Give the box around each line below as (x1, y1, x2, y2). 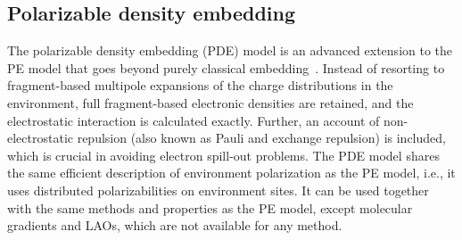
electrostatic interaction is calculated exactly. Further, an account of (7, 111, 380, 129)
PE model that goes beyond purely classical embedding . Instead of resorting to (7, 58, 445, 77)
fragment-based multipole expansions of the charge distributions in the (7, 76, 393, 95)
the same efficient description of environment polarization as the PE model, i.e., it (7, 163, 456, 182)
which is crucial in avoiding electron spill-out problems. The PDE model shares (7, 145, 440, 164)
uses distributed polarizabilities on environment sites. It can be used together (7, 180, 429, 199)
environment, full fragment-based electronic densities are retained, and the (7, 93, 414, 112)
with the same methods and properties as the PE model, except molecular (7, 198, 413, 217)
